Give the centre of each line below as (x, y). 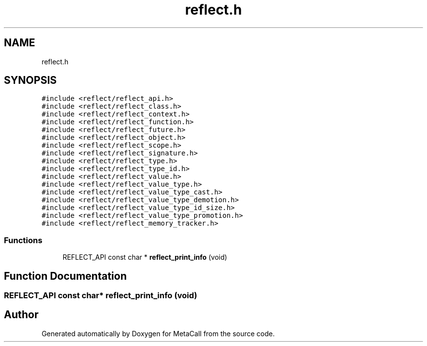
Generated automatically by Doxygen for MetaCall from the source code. (158, 333)
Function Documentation (65, 276)
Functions (23, 240)
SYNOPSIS (30, 80)
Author (21, 315)
